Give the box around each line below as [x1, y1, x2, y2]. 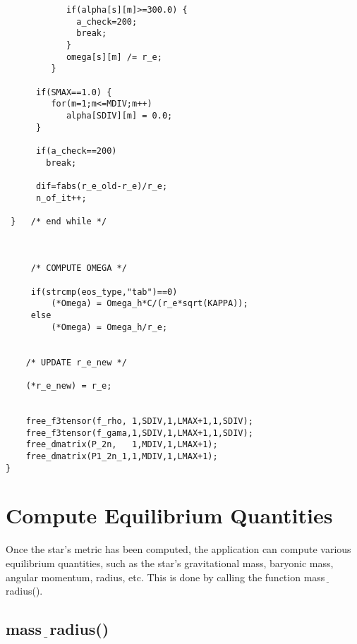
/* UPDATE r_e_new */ [25, 357, 127, 367]
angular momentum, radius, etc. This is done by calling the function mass [6, 569, 325, 584]
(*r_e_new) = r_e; [25, 381, 112, 391]
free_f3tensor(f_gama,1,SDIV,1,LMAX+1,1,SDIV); [25, 427, 253, 438]
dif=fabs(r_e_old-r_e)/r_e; [35, 181, 168, 191]
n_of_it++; [35, 193, 87, 203]
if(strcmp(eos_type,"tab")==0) [30, 286, 178, 297]
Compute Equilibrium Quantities [6, 501, 333, 530]
